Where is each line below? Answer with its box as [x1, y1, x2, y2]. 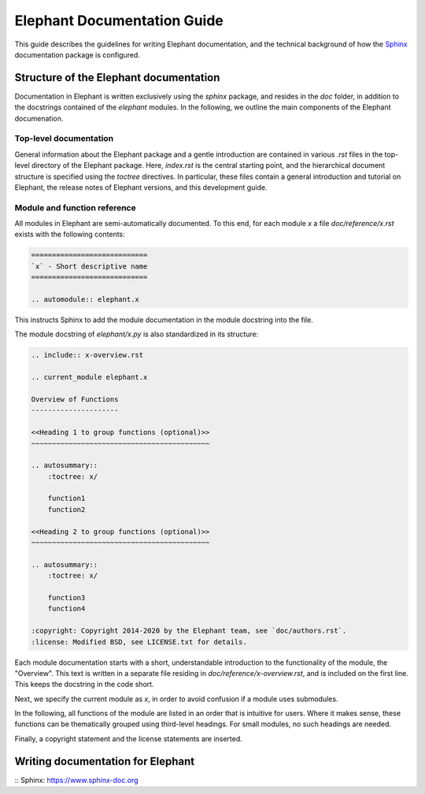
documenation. [14, 113, 64, 123]
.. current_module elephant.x [31, 373, 148, 382]
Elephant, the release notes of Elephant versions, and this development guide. [14, 182, 268, 192]
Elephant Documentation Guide [14, 12, 224, 29]
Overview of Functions [31, 395, 119, 403]
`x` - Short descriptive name [31, 262, 148, 271]
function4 [47, 604, 86, 614]
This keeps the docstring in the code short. [14, 680, 154, 689]
